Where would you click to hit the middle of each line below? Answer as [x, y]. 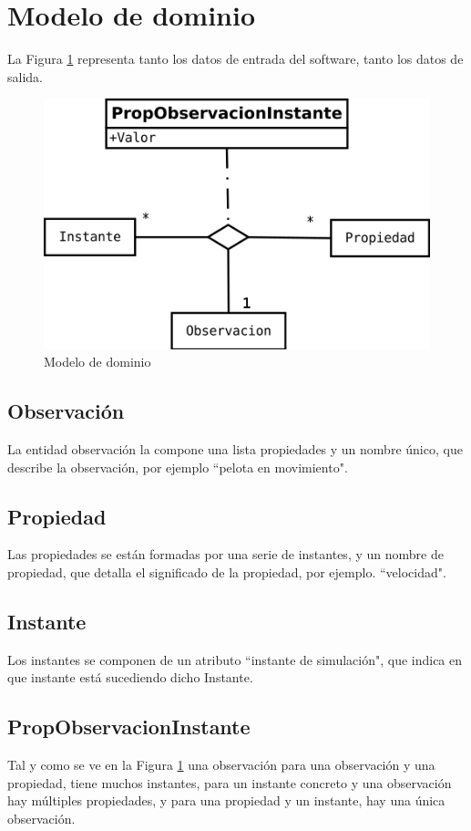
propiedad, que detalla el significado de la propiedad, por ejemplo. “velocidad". [227, 572]
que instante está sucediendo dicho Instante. [130, 677]
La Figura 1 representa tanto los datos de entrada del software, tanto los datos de [235, 59]
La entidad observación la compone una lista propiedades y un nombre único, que [235, 449]
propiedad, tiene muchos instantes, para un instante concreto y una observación [230, 782]
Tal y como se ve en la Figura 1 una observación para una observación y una [221, 765]
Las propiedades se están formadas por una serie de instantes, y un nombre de [225, 554]
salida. [25, 76]
